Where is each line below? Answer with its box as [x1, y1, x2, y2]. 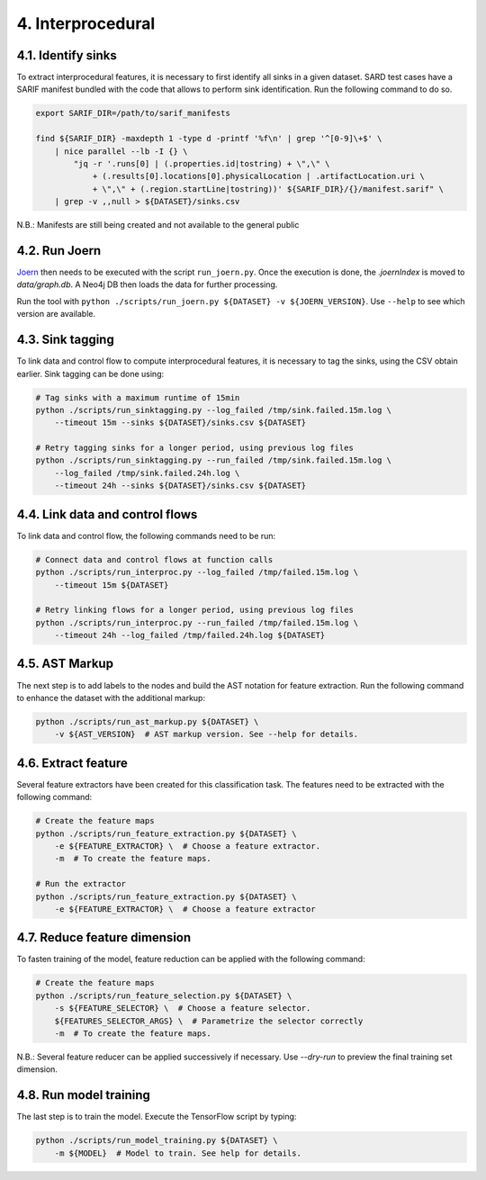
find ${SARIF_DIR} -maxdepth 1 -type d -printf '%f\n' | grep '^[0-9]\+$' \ [35, 133, 382, 144]
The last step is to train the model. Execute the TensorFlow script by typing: [16, 1112, 297, 1122]
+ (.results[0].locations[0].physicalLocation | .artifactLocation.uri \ [92, 171, 425, 182]
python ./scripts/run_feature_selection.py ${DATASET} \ [35, 990, 292, 1001]
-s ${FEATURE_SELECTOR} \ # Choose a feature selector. [54, 1004, 311, 1013]
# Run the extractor [35, 878, 126, 889]
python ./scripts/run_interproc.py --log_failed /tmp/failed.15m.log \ [35, 567, 359, 578]
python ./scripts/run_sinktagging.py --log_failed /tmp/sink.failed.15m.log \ [35, 405, 391, 415]
